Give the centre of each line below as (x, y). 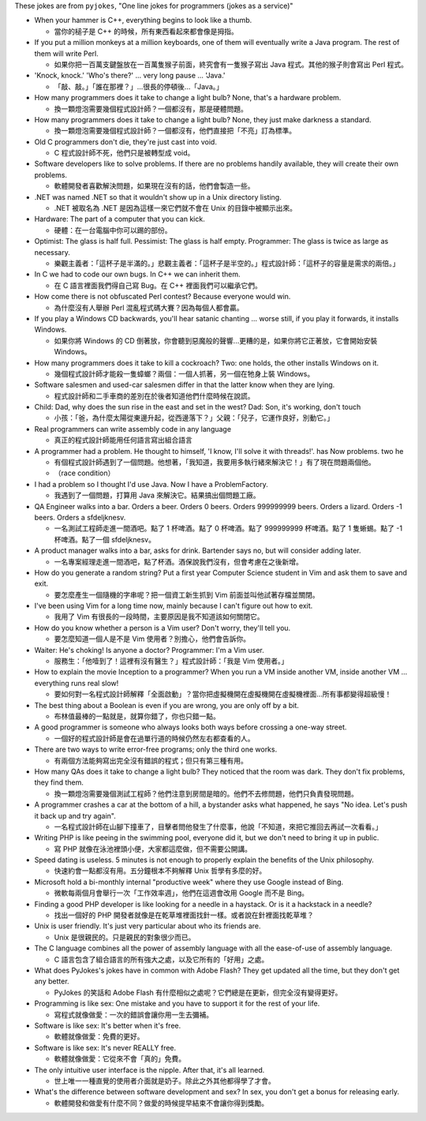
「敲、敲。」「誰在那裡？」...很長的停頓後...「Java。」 (139, 86)
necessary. (52, 252)
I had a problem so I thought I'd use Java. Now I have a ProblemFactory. (151, 484)
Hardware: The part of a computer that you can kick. (120, 219)
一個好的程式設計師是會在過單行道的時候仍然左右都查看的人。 (154, 738)
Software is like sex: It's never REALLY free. (105, 1048)
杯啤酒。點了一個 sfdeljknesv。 (105, 539)
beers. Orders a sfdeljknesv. (80, 517)
